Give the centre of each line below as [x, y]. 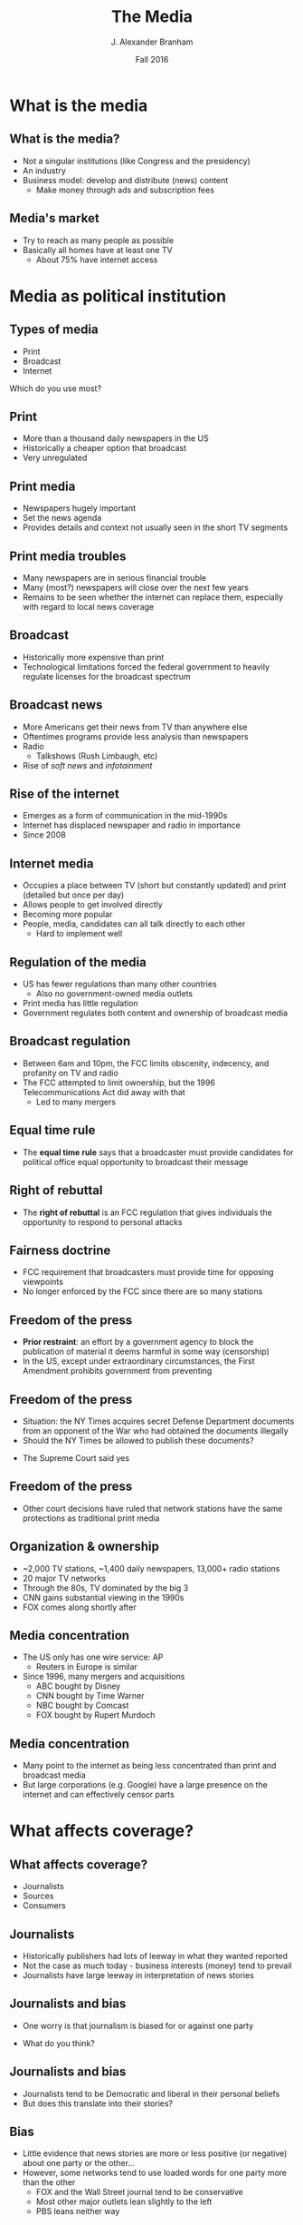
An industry [44, 171]
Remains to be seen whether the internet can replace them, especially [152, 597]
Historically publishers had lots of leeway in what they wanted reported [155, 1956]
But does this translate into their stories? [98, 2103]
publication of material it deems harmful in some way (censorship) [146, 1352]
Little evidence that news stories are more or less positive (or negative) [155, 2153]
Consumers [44, 1906]
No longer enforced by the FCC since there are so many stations [142, 1291]
